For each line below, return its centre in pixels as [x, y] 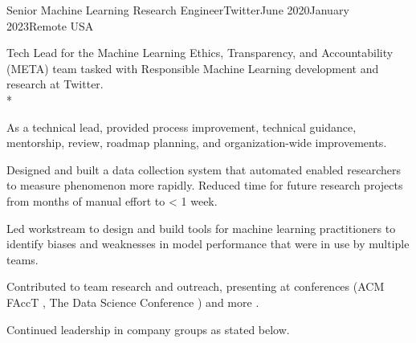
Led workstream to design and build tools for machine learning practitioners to [201, 228]
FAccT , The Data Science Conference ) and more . [133, 302]
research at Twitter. [55, 84]
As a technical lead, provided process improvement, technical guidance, [181, 127]
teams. [22, 259]
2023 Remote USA [50, 25]
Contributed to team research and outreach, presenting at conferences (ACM [196, 286]
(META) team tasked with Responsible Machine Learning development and [193, 68]
